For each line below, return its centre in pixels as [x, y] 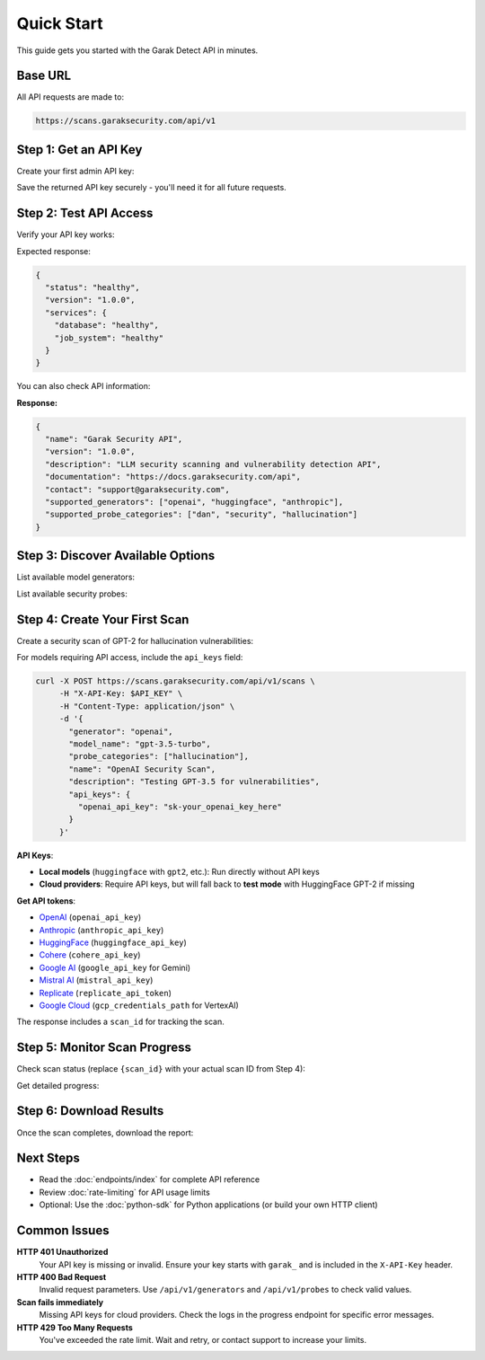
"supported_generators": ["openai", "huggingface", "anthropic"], [194, 502]
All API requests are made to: [71, 97]
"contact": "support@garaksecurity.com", [138, 489]
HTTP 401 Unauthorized [62, 1252]
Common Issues [63, 1231]
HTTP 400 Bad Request [62, 1276]
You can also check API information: [84, 386]
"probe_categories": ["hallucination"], [159, 756]
